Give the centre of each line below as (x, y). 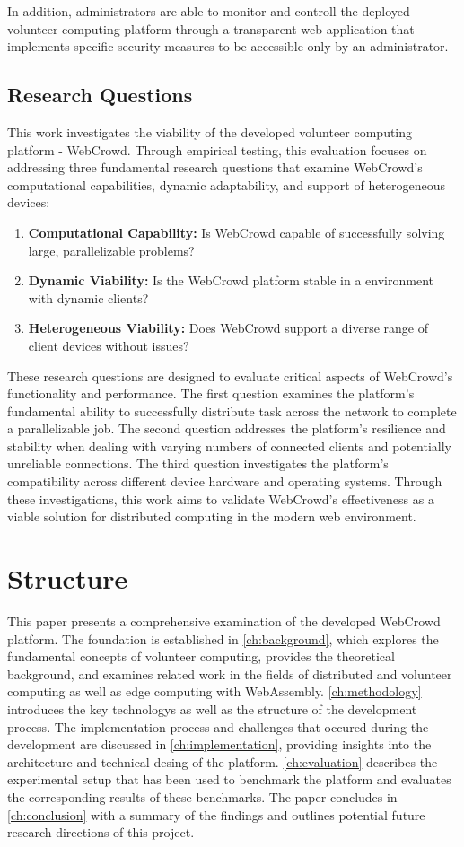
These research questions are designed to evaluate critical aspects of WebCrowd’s (230, 375)
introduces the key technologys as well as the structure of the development (212, 708)
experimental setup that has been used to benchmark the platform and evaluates (229, 779)
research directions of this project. (101, 832)
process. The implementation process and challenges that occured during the (218, 726)
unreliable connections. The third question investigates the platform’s (198, 463)
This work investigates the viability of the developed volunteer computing (210, 131)
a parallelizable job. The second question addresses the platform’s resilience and (227, 428)
